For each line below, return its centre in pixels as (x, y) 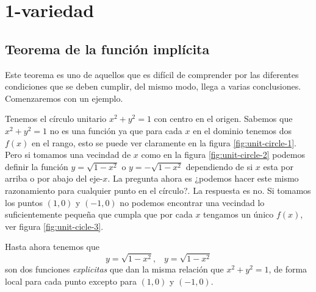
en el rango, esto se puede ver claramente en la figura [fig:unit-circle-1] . (164, 142)
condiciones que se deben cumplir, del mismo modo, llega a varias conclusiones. (153, 86)
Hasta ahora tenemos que (52, 247)
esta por (278, 166)
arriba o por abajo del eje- (54, 178)
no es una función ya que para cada (116, 130)
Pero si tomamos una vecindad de (68, 155)
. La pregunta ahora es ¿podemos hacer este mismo (203, 178)
